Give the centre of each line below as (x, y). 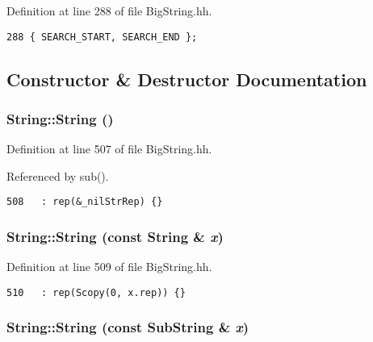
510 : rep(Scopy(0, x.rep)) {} (96, 292)
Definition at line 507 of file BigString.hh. (109, 149)
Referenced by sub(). (58, 175)
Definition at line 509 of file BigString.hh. (109, 267)
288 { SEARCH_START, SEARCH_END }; (102, 37)
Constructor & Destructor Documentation (187, 79)
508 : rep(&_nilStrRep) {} (85, 202)
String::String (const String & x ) (115, 237)
